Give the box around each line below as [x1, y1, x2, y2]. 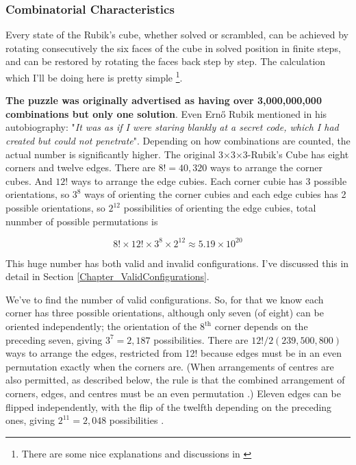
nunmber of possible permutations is [5, 214, 158, 228]
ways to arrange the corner [209, 160, 322, 175]
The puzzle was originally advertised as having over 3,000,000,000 [5, 93, 322, 108]
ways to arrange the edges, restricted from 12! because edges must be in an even [5, 346, 342, 360]
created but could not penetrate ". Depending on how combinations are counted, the [5, 134, 351, 148]
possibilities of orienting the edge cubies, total [123, 201, 316, 214]
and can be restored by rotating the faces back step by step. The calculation [5, 54, 326, 68]
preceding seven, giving [5, 332, 103, 347]
